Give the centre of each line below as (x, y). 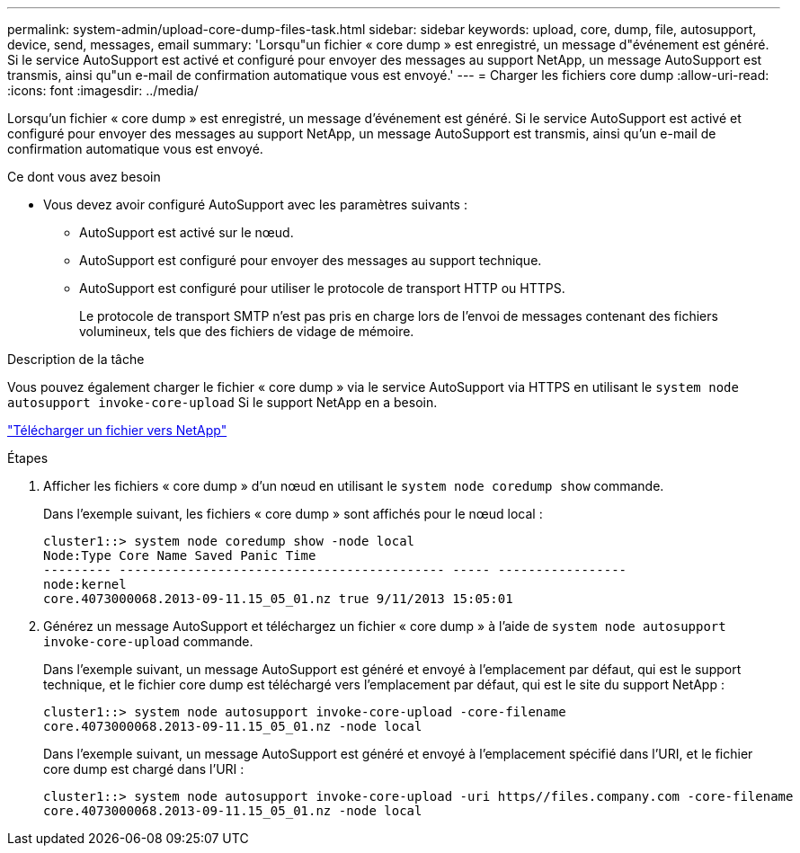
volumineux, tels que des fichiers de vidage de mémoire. (247, 331)
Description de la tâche (76, 359)
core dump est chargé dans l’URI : (144, 769)
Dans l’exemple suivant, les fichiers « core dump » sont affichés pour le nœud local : (293, 514)
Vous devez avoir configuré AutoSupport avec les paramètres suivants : (255, 204)
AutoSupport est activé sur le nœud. (187, 232)
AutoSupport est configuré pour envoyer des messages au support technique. (311, 260)
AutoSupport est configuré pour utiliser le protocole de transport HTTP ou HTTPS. (322, 288)
